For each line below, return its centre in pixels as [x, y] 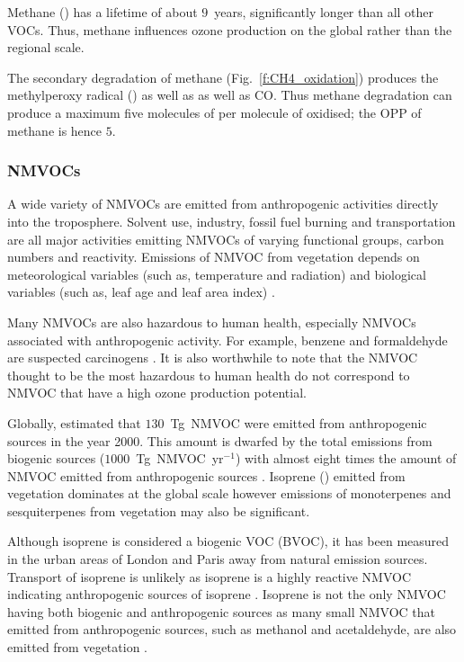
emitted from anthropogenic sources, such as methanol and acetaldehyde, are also [232, 629]
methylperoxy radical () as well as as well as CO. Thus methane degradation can [230, 95]
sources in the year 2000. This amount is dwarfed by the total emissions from [220, 440]
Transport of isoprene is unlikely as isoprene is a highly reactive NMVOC [210, 576]
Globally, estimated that [74, 422]
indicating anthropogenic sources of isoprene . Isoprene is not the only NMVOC [227, 594]
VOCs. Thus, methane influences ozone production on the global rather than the [230, 29]
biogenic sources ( [56, 458]
